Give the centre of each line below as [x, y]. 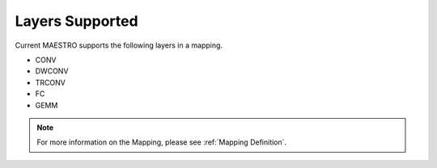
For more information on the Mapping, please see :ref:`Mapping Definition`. [162, 142]
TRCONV [51, 82]
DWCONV [52, 71]
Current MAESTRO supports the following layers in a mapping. [119, 45]
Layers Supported [76, 21]
